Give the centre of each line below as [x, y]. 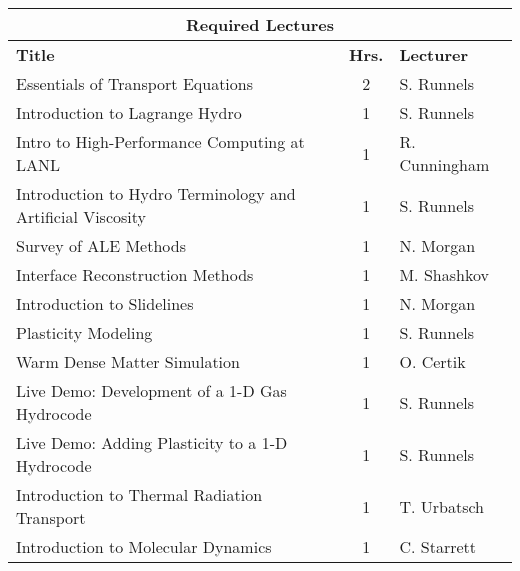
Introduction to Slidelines [105, 303]
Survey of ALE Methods [101, 245]
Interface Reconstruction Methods [135, 274]
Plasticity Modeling [84, 332]
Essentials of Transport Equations [135, 83]
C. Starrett [437, 546]
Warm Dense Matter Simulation [128, 361]
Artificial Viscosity [81, 216]
